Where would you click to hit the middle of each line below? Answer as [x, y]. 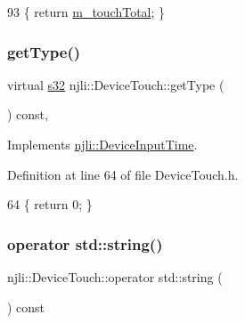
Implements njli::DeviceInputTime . [102, 144]
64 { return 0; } [50, 204]
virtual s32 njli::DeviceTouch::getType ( [116, 84]
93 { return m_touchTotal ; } [86, 12]
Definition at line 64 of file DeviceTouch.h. [123, 174]
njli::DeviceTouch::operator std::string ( [115, 277]
